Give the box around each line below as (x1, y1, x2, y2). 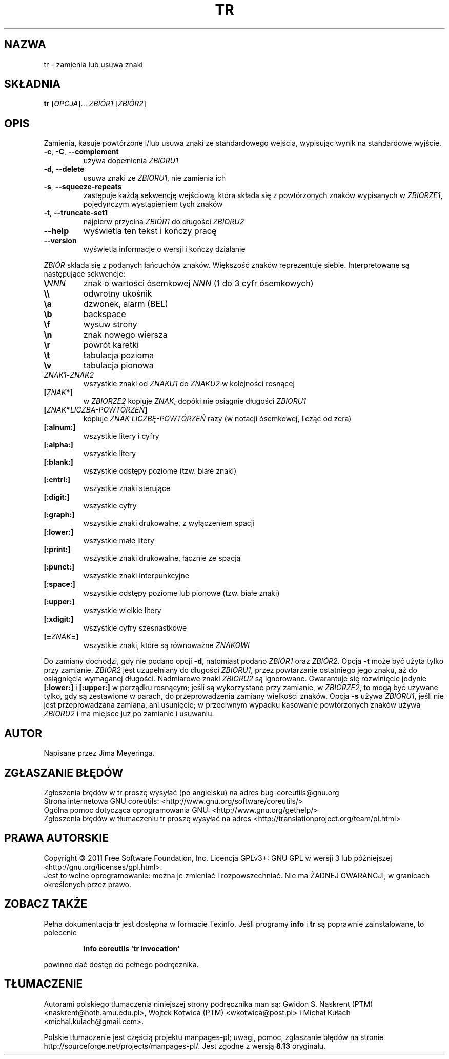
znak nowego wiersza (83, 329, 168, 340)
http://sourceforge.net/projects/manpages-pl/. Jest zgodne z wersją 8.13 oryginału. (44, 1041, 326, 1050)
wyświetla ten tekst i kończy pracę (83, 226, 217, 237)
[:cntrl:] (44, 475, 71, 484)
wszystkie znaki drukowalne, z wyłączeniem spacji (83, 519, 255, 528)
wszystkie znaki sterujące (83, 484, 171, 493)
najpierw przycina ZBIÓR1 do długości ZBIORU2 (83, 217, 244, 226)
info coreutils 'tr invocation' (83, 944, 180, 953)
